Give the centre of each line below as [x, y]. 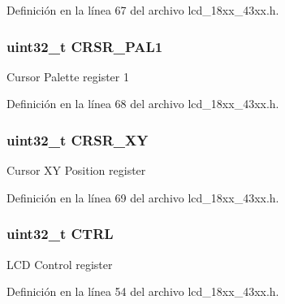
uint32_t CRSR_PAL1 [85, 46]
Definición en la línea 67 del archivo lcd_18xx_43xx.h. [143, 10]
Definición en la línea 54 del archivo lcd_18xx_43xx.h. [143, 291]
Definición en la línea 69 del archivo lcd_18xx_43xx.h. [143, 197]
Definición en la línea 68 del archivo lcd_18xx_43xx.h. [143, 104]
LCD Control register [60, 264]
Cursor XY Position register [76, 170]
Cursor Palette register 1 [68, 76]
